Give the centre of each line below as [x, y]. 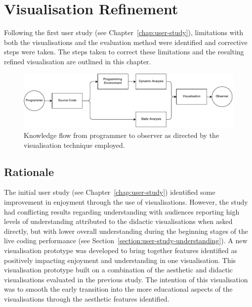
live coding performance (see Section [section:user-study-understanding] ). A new [126, 241]
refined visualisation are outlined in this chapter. [78, 61]
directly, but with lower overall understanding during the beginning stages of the [126, 231]
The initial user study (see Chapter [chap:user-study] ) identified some [110, 192]
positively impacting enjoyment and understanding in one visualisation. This [120, 260]
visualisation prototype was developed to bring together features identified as [121, 250]
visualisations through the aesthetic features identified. [87, 298]
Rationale [29, 171]
